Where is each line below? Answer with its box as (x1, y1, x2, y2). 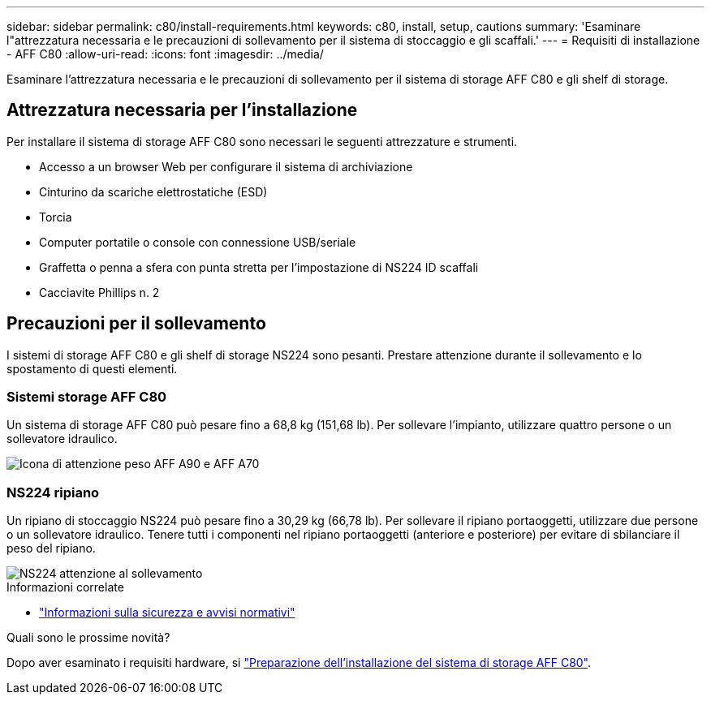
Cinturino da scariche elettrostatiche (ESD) (39, 184, 268, 199)
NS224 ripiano (6, 484, 100, 501)
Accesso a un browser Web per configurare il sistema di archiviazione (39, 159, 413, 174)
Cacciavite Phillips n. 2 (39, 285, 160, 299)
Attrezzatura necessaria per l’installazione (6, 100, 358, 121)
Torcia (39, 209, 72, 224)
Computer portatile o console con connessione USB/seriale (39, 234, 356, 249)
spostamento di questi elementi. (6, 361, 178, 376)
